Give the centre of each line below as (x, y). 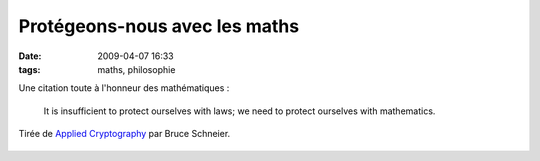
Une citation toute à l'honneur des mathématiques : (124, 88)
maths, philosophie (136, 69)
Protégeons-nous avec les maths (159, 26)
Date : (30, 56)
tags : (29, 69)
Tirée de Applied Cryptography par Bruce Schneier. (124, 134)
